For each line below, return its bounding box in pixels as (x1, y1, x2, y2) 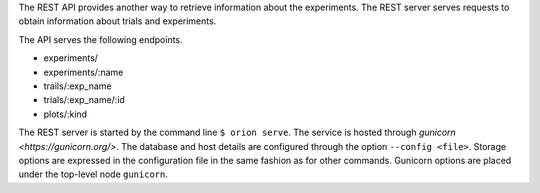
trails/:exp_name (43, 80, 112, 92)
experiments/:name (43, 66, 124, 78)
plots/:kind (43, 108, 88, 120)
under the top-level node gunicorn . (18, 168, 169, 180)
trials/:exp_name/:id (43, 94, 125, 106)
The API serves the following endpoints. (18, 33, 184, 45)
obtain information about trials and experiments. (18, 15, 217, 27)
